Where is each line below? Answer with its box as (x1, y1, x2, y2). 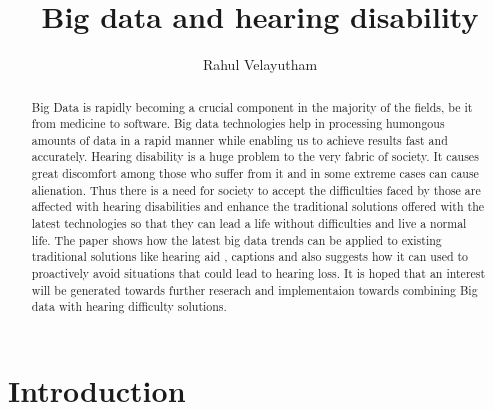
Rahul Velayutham (202, 54, 318, 75)
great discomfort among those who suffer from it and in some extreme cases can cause (31, 165, 479, 182)
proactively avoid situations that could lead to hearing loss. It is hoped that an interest (31, 265, 486, 282)
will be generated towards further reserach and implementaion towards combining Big (31, 281, 478, 298)
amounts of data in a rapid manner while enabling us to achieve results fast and (31, 131, 448, 148)
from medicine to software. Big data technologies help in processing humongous (31, 115, 445, 132)
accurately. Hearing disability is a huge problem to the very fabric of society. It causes (31, 148, 479, 165)
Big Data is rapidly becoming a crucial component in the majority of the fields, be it (31, 98, 473, 115)
